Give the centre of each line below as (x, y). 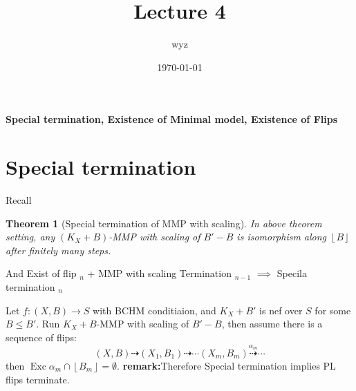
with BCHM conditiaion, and (154, 310)
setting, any (30, 237)
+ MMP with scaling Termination (159, 273)
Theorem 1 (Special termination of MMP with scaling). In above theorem (164, 223)
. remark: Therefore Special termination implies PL (226, 365)
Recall (19, 200)
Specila (292, 273)
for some (333, 310)
